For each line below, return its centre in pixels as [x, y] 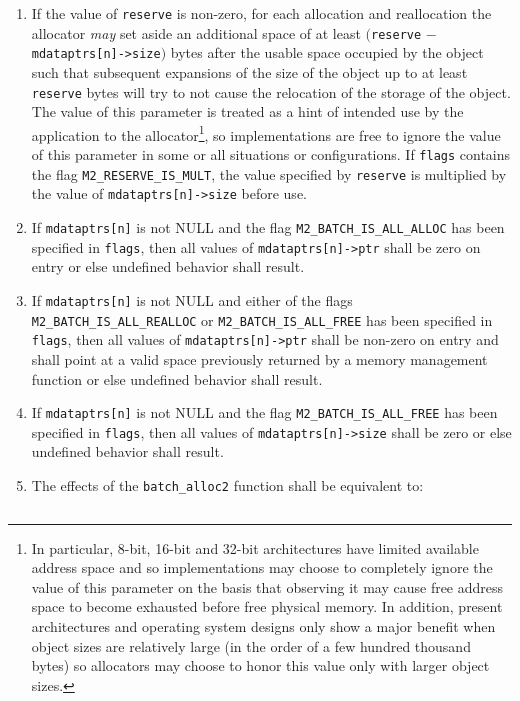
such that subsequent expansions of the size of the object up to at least [249, 71]
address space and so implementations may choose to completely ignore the [262, 567]
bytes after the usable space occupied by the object [327, 52]
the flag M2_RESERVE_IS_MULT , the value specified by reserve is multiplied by [269, 173]
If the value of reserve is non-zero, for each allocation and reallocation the [261, 13]
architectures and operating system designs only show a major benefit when [263, 626]
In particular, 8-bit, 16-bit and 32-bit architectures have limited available [255, 547]
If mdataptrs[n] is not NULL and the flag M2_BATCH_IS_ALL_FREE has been [264, 412]
